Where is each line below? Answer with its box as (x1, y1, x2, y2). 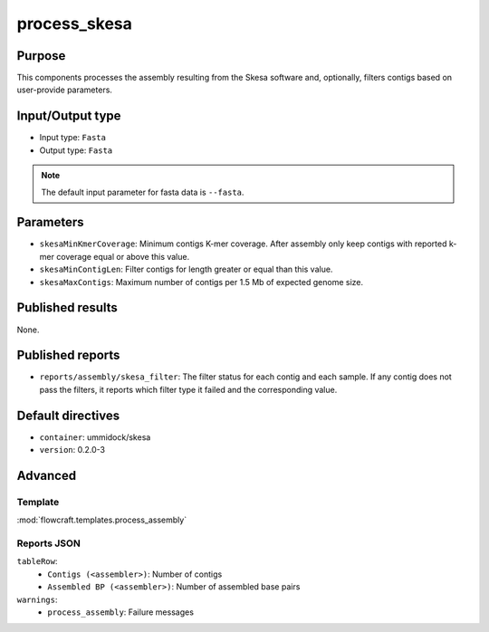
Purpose (16, 48, 66, 63)
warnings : (16, 594, 58, 605)
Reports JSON (16, 537, 81, 550)
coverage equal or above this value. (55, 251, 190, 262)
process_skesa (16, 14, 133, 34)
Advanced (16, 467, 77, 484)
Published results (16, 300, 118, 316)
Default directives (16, 407, 120, 423)
